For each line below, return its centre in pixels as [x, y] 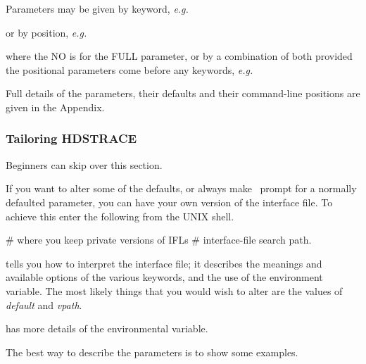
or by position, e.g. [46, 32]
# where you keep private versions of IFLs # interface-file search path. [159, 240]
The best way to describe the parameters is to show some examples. [152, 352]
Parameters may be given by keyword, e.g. [97, 8]
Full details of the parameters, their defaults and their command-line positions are [183, 93]
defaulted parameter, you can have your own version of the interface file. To [169, 202]
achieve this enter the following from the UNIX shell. [120, 216]
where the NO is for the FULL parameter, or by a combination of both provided [179, 56]
